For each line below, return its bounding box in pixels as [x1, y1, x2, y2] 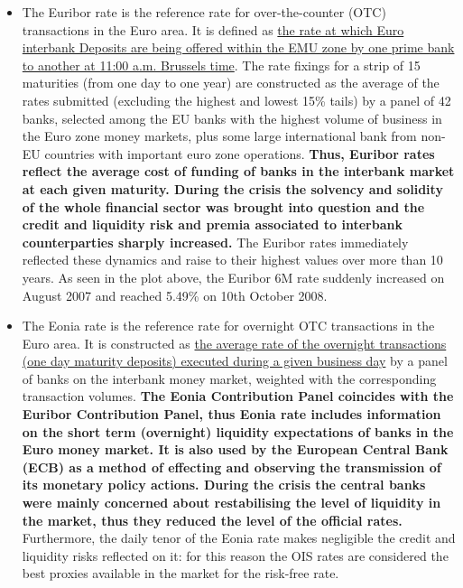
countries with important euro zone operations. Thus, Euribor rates [44, 144, 435, 163]
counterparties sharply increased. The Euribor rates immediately [22, 232, 409, 251]
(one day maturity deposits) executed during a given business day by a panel [22, 351, 448, 370]
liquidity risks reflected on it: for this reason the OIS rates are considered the [22, 546, 449, 565]
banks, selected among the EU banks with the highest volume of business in [22, 108, 442, 127]
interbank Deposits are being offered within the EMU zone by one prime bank [22, 38, 455, 57]
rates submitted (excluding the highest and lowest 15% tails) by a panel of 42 [22, 90, 451, 109]
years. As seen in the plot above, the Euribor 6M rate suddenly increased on [22, 267, 445, 286]
